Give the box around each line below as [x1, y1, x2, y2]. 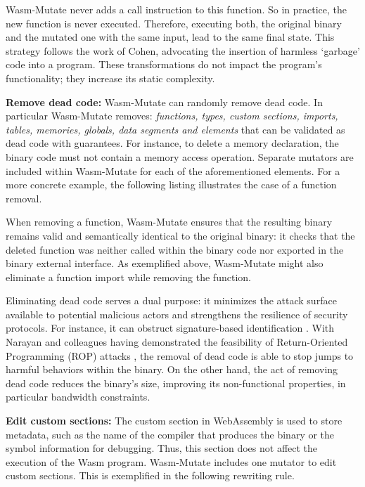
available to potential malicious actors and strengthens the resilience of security [6, 306, 348, 321]
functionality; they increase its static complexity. [6, 70, 215, 85]
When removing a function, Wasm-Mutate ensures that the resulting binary [6, 214, 333, 229]
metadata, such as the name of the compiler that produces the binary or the [6, 427, 335, 441]
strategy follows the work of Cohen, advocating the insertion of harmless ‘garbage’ [6, 43, 360, 58]
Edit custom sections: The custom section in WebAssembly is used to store [6, 413, 342, 428]
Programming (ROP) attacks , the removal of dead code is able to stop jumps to [6, 348, 354, 363]
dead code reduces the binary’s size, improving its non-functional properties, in [6, 375, 346, 390]
